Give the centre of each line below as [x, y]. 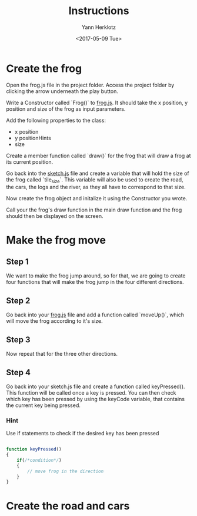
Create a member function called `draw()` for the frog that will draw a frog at [98, 156]
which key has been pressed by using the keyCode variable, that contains [96, 399]
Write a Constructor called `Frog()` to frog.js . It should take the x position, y [97, 102]
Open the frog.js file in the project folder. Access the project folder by [90, 85]
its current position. [30, 162]
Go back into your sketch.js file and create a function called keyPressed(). [96, 386]
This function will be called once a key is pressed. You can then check [91, 392]
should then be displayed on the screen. [55, 216]
